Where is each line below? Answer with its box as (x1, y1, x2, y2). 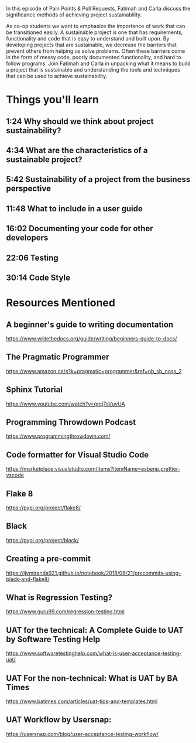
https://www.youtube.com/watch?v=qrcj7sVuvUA (6, 400, 125, 407)
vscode (6, 472, 25, 479)
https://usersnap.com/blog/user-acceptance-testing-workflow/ (6, 730, 159, 737)
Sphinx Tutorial (6, 384, 63, 395)
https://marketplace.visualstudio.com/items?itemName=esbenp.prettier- (6, 465, 180, 472)
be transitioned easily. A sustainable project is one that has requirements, (6, 29, 183, 36)
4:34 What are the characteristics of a (6, 145, 148, 155)
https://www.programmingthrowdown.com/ (6, 433, 111, 440)
